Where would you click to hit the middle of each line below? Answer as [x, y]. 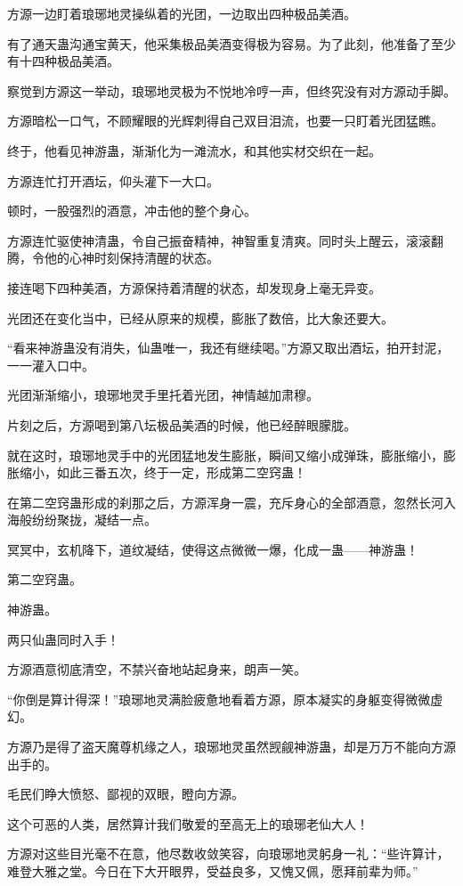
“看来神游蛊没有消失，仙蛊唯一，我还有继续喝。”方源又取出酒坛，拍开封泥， [228, 348]
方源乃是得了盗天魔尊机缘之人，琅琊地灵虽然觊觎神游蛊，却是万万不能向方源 [231, 747]
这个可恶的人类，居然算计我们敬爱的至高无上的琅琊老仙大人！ [188, 823]
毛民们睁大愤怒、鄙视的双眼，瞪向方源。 [126, 794]
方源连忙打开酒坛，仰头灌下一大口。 [113, 180]
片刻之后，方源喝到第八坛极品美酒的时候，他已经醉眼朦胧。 [182, 424]
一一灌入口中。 [51, 365]
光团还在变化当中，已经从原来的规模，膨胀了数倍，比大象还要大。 [200, 317]
